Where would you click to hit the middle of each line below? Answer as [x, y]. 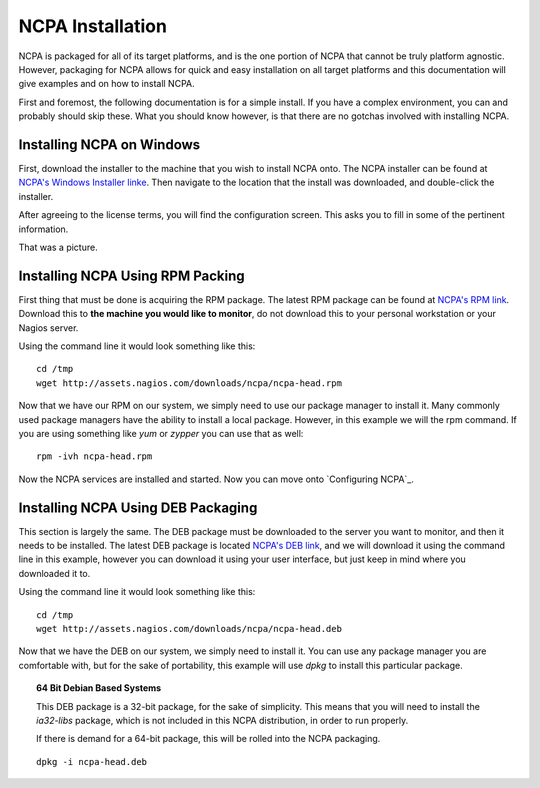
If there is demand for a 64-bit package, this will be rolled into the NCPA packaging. [208, 739]
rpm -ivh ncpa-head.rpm [94, 456]
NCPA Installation [92, 26]
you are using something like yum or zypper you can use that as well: [161, 433]
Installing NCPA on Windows [109, 144]
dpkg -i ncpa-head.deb [92, 761]
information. [43, 229]
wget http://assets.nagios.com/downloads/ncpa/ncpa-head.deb [189, 629]
